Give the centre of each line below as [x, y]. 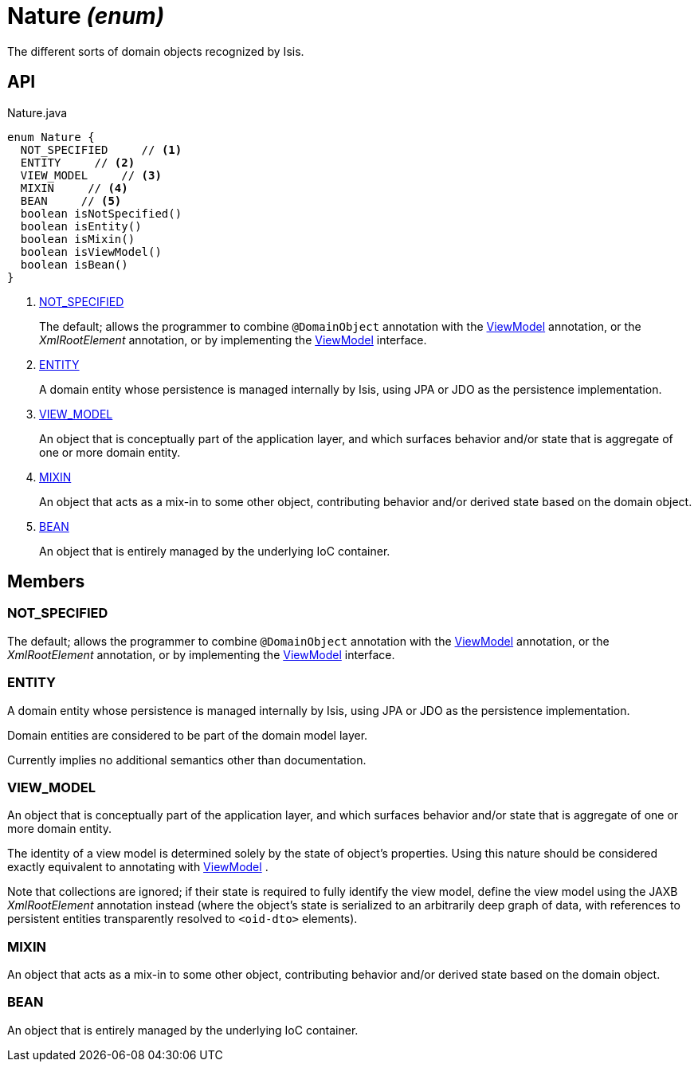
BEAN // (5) [71, 200]
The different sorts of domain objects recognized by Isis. [156, 51]
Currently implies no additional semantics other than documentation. [187, 760]
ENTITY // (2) [78, 162]
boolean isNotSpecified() [101, 213]
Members [46, 582]
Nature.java [37, 112]
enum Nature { [51, 137]
